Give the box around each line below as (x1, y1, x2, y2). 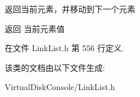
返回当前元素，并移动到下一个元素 (5, 3, 135, 15)
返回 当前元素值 (5, 22, 65, 34)
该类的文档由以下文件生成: (5, 61, 105, 73)
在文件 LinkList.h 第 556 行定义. (5, 42, 124, 54)
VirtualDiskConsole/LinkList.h (5, 81, 116, 93)
